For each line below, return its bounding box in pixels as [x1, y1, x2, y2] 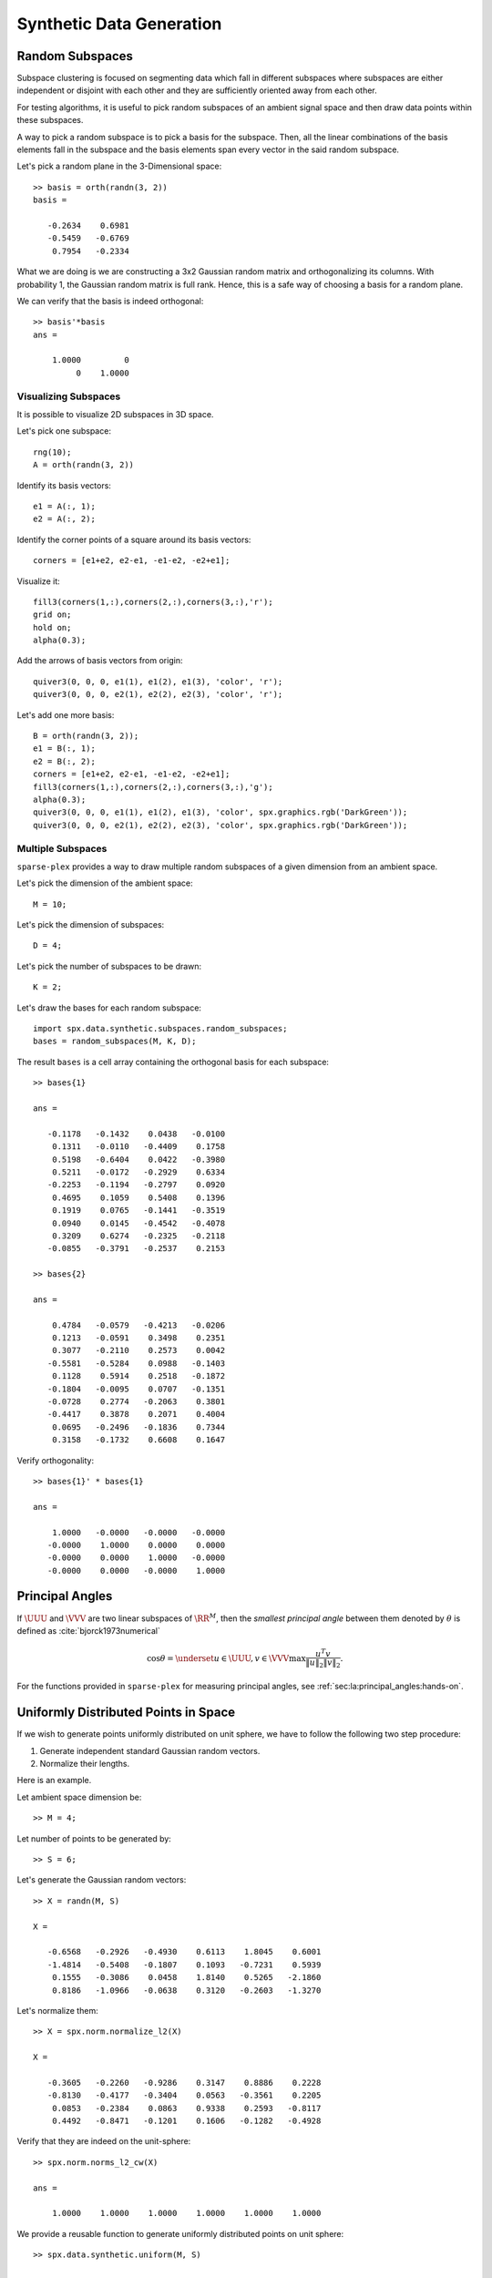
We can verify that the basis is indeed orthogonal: [16, 295, 204, 306]
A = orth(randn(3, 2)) [33, 460, 135, 470]
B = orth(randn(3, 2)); [33, 731, 139, 742]
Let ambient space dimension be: [16, 1791, 142, 1802]
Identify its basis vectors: [16, 479, 111, 491]
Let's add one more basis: [16, 709, 115, 720]
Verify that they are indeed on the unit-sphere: [16, 2136, 191, 2147]
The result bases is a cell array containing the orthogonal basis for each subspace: [16, 1056, 330, 1067]
